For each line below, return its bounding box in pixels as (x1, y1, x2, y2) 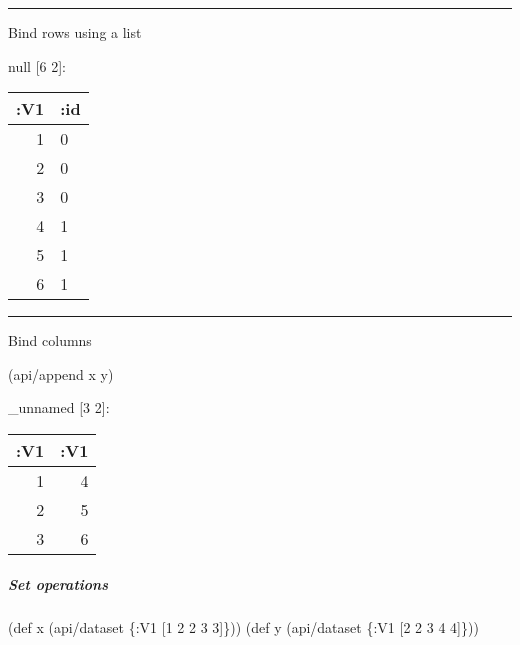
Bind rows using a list (8, 22, 142, 42)
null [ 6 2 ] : (8, 55, 67, 76)
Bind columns (8, 330, 92, 351)
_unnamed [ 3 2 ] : (8, 397, 110, 418)
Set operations (8, 573, 108, 594)
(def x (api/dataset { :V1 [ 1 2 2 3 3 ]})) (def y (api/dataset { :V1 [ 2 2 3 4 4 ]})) (8, 616, 479, 637)
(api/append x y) (8, 363, 114, 384)
